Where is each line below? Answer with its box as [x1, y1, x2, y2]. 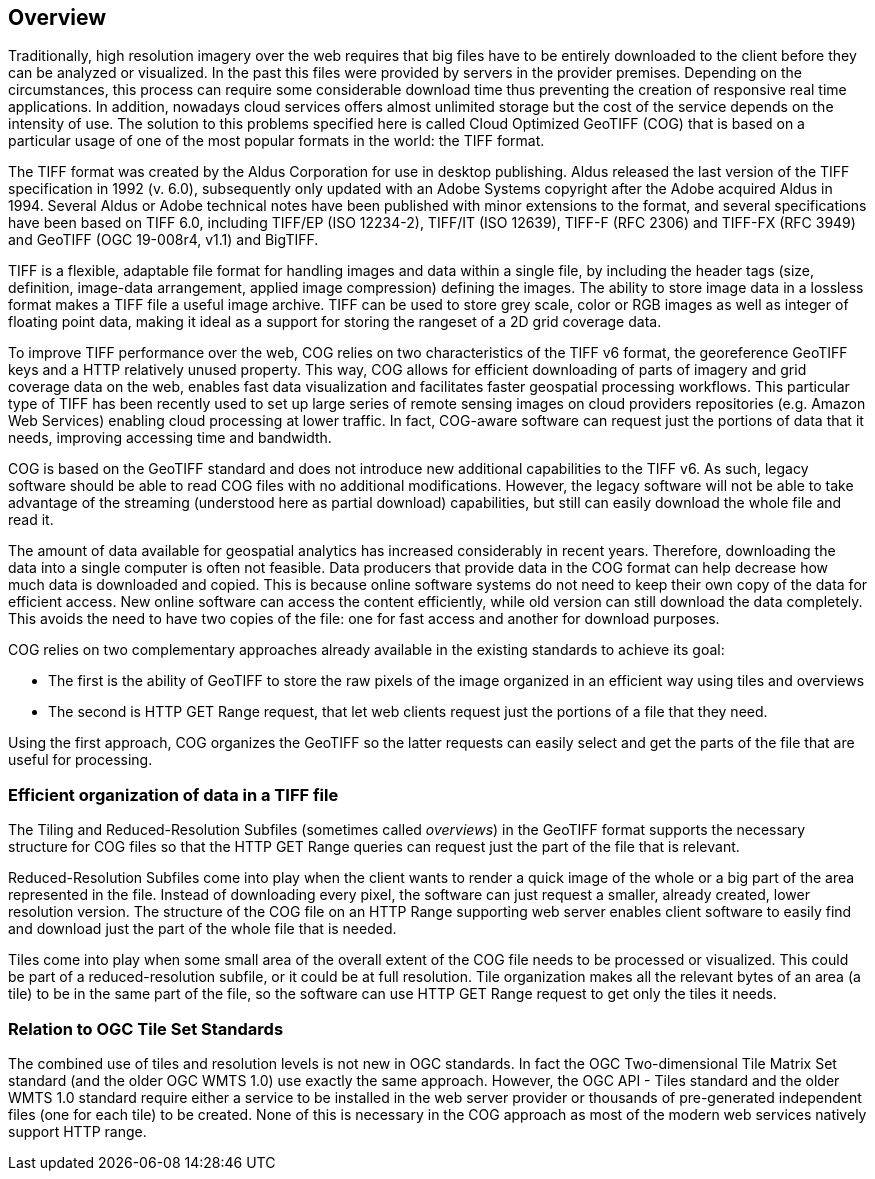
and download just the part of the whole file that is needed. [8, 920, 397, 938]
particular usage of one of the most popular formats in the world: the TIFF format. [8, 132, 545, 150]
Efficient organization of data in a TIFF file [8, 784, 339, 805]
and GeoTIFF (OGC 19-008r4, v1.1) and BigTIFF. [8, 231, 319, 249]
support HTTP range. [8, 1122, 147, 1140]
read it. [8, 511, 54, 529]
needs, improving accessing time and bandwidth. [8, 429, 332, 447]
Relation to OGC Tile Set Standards [8, 1018, 284, 1039]
